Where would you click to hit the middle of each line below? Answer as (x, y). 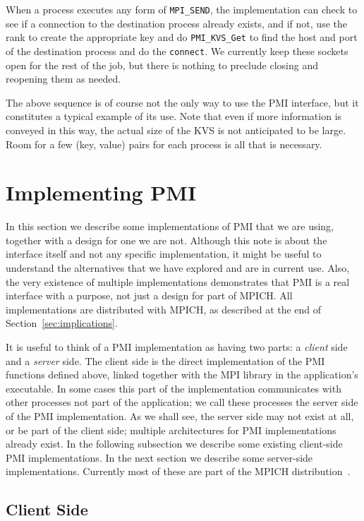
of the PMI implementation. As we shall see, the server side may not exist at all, (180, 415)
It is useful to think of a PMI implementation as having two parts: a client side (177, 347)
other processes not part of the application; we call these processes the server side (182, 402)
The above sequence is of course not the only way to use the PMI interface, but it (182, 102)
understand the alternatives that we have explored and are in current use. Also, (178, 268)
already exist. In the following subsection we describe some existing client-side (174, 444)
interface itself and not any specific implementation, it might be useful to (164, 254)
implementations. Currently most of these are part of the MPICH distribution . (178, 471)
